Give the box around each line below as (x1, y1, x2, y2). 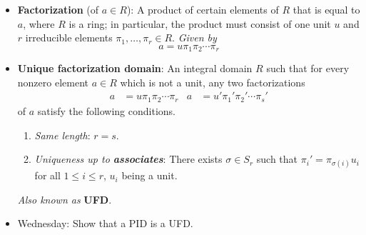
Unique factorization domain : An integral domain (17, 61, 253, 76)
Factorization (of (17, 2, 99, 16)
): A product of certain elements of (126, 2, 279, 16)
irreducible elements (25, 30, 113, 45)
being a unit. (121, 168, 178, 183)
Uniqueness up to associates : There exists (34, 151, 223, 166)
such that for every (266, 61, 350, 76)
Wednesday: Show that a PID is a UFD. (17, 216, 193, 231)
